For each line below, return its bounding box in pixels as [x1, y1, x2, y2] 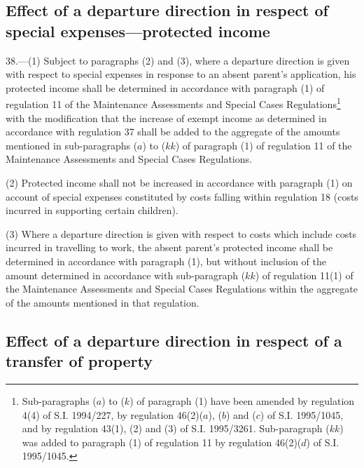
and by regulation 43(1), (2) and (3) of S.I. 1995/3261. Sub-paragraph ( [22, 421, 330, 436]
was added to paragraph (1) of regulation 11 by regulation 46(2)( [22, 434, 302, 449]
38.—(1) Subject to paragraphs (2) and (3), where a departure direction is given [6, 53, 350, 67]
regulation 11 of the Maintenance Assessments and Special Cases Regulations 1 [6, 95, 341, 112]
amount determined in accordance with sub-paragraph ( [6, 267, 246, 282]
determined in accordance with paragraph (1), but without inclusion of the [6, 253, 327, 268]
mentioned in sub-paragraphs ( [6, 138, 138, 152]
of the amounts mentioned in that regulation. [6, 295, 199, 309]
